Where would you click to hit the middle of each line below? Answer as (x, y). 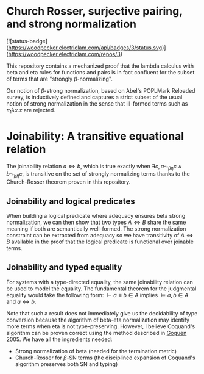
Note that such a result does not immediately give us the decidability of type (102, 313)
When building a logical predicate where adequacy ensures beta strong (96, 216)
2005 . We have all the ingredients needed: (59, 339)
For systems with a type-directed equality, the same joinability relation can (100, 282)
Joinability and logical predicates (71, 201)
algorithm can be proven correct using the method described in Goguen (97, 333)
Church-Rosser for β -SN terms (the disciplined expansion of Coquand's (105, 358)
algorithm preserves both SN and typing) (66, 364)
